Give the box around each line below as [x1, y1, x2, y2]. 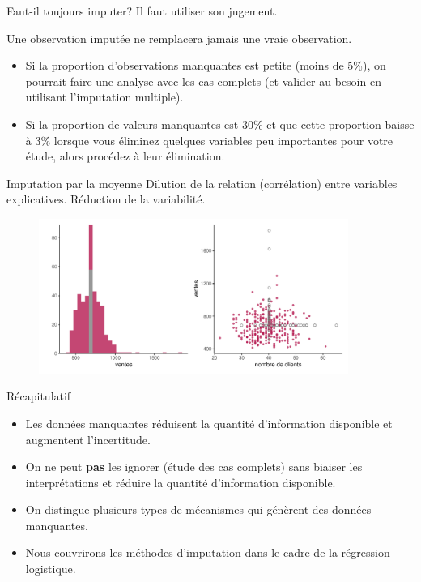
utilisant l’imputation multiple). [25, 88, 184, 105]
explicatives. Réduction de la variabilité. [6, 190, 206, 208]
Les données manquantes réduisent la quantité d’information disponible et [25, 414, 393, 431]
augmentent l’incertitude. [25, 430, 151, 447]
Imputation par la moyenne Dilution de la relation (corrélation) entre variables [6, 174, 398, 191]
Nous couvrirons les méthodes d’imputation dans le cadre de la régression [25, 544, 390, 561]
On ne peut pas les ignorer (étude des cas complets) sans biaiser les [25, 458, 363, 475]
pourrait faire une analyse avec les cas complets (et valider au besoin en [25, 72, 381, 89]
